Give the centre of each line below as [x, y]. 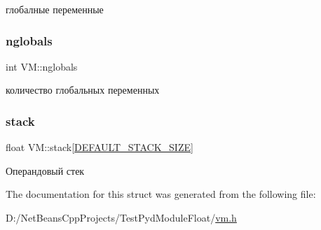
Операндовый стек [45, 170]
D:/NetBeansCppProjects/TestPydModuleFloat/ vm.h [121, 217]
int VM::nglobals [42, 66]
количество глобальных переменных [83, 90]
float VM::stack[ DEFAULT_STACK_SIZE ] [100, 147]
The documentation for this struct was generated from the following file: [161, 194]
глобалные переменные [55, 9]
